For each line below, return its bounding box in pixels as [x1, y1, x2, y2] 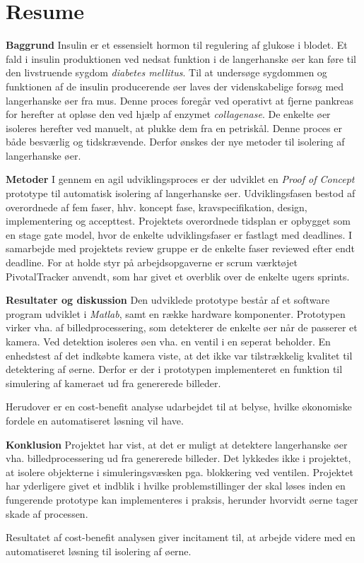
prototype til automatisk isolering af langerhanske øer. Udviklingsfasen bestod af [6, 186, 356, 201]
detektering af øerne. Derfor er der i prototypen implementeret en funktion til [6, 362, 343, 377]
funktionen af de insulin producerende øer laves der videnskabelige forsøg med [6, 78, 344, 93]
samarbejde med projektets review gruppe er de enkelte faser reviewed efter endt [6, 241, 356, 256]
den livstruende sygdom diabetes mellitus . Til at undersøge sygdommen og [6, 65, 327, 80]
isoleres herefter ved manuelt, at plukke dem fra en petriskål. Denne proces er [6, 120, 342, 135]
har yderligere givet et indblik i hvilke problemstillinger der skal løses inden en [6, 478, 346, 493]
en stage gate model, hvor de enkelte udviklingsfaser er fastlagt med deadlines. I [6, 227, 353, 242]
